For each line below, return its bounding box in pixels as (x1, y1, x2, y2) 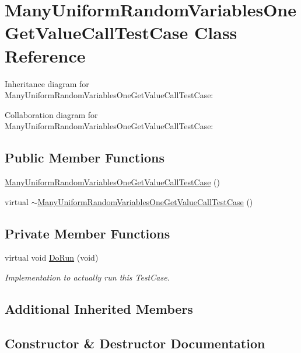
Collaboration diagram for (5, 108, 98, 120)
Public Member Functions (5, 148, 164, 167)
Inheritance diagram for (5, 77, 89, 89)
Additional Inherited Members (5, 300, 193, 318)
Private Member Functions (5, 224, 170, 242)
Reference (5, 43, 86, 67)
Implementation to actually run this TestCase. (5, 271, 170, 283)
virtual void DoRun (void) (5, 251, 99, 264)
